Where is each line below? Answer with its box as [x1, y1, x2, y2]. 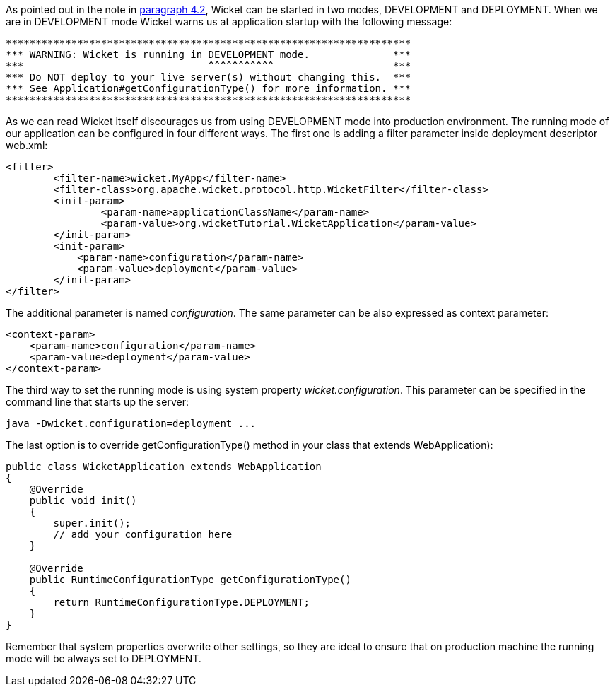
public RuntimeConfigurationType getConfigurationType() [29, 574, 351, 585]
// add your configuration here [53, 529, 233, 540]
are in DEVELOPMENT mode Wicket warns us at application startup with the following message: [6, 16, 452, 28]
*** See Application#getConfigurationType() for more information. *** [6, 83, 411, 94]
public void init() [29, 495, 137, 506]
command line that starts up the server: [6, 396, 189, 408]
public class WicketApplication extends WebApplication [6, 461, 322, 472]
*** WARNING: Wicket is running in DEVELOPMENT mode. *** [6, 49, 411, 60]
